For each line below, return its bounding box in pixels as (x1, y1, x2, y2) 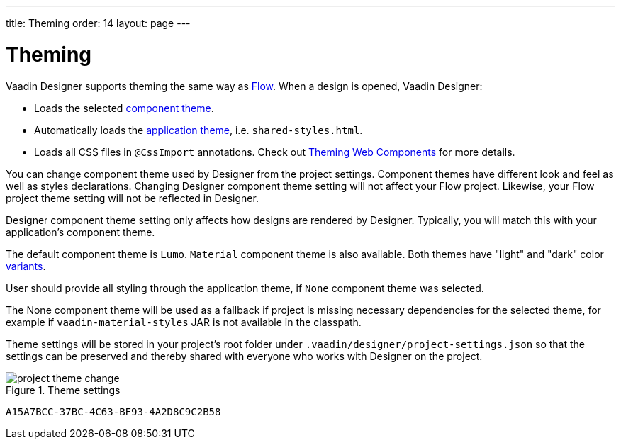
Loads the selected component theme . (34, 101, 214, 114)
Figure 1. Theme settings (6, 383, 121, 396)
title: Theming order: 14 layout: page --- (6, 17, 191, 29)
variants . (6, 259, 46, 272)
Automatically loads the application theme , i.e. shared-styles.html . (34, 123, 363, 136)
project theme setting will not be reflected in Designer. (6, 191, 259, 204)
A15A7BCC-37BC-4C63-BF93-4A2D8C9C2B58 (6, 405, 221, 417)
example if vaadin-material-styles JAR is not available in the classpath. (6, 315, 362, 328)
